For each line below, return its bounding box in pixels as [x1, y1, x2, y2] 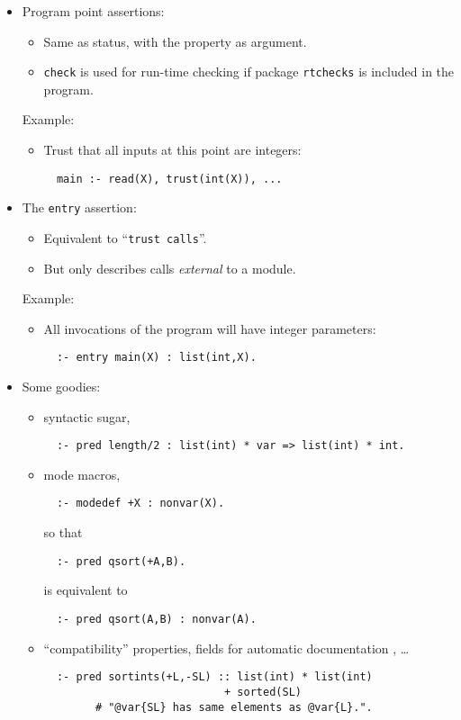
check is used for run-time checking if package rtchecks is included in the [43, 62, 455, 81]
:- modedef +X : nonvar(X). [56, 497, 225, 510]
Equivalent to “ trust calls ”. [43, 228, 207, 247]
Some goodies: [22, 377, 101, 396]
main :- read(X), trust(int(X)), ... [56, 172, 283, 185]
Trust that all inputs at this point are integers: [43, 140, 302, 159]
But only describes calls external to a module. [43, 258, 296, 277]
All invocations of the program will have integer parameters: [43, 319, 376, 337]
